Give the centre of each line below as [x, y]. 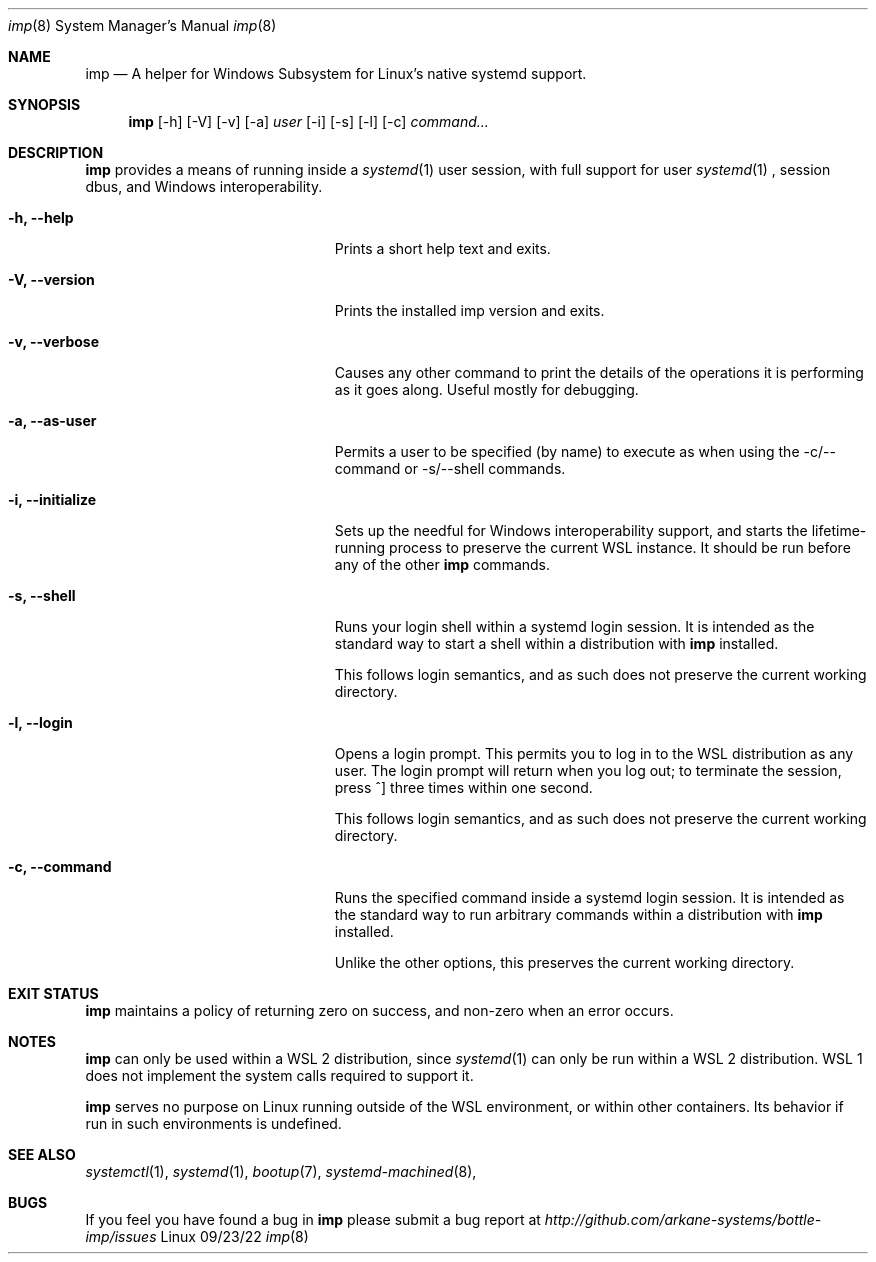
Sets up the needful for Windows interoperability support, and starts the [571, 530]
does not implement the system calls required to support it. [279, 1075]
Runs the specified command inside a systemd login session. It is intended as [589, 897]
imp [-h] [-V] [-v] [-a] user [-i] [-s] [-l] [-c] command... [308, 121]
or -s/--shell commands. [485, 468]
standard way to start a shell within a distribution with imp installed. [556, 643]
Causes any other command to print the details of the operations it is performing [599, 372]
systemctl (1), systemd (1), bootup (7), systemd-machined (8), [281, 1171]
